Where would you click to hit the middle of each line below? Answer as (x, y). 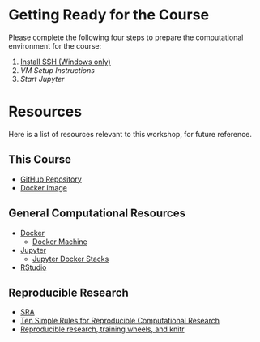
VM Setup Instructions (58, 70)
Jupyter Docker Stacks (70, 259)
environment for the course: (55, 45)
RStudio (33, 267)
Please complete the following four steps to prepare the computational (126, 37)
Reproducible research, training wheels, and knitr (102, 329)
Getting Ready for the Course (109, 15)
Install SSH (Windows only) (65, 62)
